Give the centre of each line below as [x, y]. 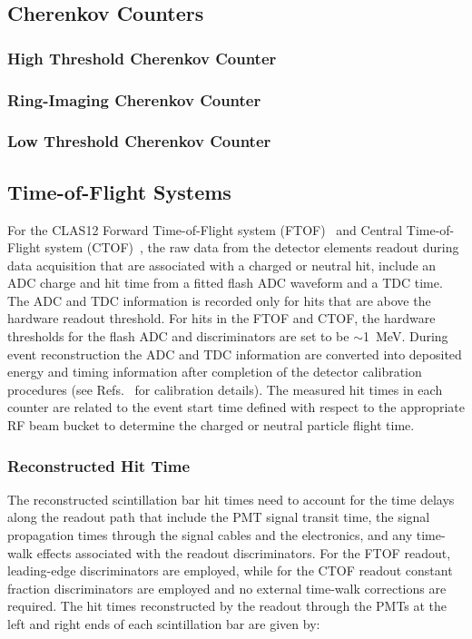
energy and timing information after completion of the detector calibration [215, 372]
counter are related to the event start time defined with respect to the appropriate [236, 407]
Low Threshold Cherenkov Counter [139, 141]
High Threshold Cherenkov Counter [142, 58]
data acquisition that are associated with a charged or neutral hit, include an [222, 265]
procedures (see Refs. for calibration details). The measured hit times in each [225, 389]
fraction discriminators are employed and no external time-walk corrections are [227, 588]
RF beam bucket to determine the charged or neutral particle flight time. [211, 425]
